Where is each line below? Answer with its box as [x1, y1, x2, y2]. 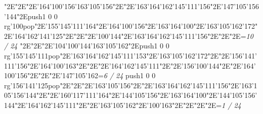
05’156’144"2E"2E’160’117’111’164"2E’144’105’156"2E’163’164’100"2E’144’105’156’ [4, 90, 257, 100]
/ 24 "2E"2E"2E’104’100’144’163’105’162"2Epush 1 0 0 [4, 40, 169, 51]
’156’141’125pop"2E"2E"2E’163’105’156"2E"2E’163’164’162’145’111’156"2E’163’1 [10, 80, 257, 90]
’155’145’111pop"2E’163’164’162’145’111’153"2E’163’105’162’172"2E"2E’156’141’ [10, 50, 257, 61]
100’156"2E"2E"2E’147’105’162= [4, 70, 104, 81]
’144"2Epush [4, 11, 42, 21]
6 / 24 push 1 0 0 [103, 70, 156, 81]
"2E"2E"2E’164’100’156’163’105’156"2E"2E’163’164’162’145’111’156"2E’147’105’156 [4, 1, 259, 11]
